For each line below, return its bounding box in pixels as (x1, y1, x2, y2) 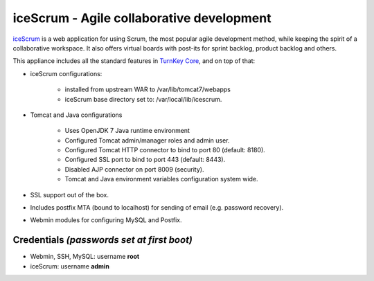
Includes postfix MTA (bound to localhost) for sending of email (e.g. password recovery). (30, 203, 284, 212)
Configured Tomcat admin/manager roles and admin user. (64, 136, 230, 145)
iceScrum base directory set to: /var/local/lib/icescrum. (64, 95, 222, 103)
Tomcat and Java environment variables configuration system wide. (64, 175, 259, 183)
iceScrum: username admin (30, 262, 110, 270)
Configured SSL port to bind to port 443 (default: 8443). (64, 156, 226, 164)
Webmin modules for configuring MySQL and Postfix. (30, 216, 183, 224)
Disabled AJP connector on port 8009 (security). (64, 165, 204, 173)
